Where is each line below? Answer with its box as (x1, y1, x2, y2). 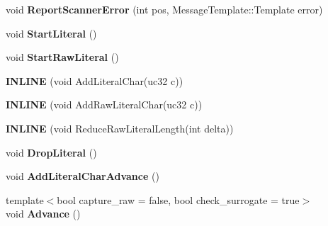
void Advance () (6, 206, 81, 221)
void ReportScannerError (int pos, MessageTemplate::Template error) (6, 2, 323, 16)
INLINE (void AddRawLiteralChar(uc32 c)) (6, 97, 203, 112)
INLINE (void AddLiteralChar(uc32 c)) (6, 73, 183, 88)
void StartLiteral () (6, 26, 97, 40)
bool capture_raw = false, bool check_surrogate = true (57, 192, 300, 207)
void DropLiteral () (6, 145, 97, 159)
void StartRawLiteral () (6, 50, 119, 64)
